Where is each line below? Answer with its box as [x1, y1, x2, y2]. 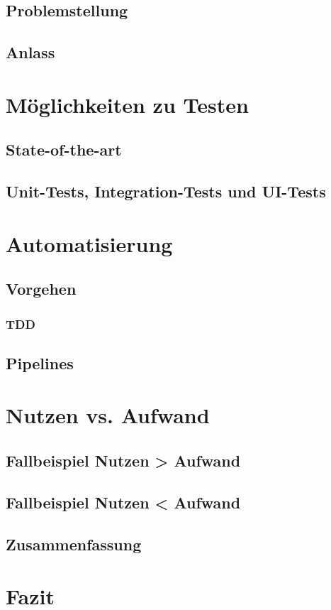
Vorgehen [6, 278, 77, 300]
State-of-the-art [6, 138, 122, 160]
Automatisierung [6, 229, 173, 258]
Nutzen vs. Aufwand [6, 401, 210, 430]
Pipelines [6, 352, 74, 374]
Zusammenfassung [6, 533, 142, 555]
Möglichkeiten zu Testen [6, 89, 249, 119]
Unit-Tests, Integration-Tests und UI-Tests [6, 180, 326, 202]
